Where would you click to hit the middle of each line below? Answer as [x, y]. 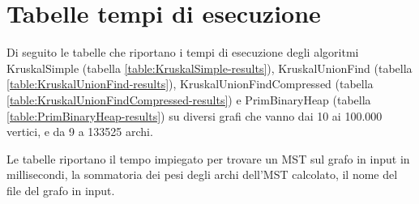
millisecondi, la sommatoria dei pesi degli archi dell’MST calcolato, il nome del [202, 174]
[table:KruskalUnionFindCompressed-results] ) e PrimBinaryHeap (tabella [189, 99]
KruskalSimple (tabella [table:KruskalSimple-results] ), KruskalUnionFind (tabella [209, 68]
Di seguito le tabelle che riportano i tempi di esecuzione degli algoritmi [183, 52]
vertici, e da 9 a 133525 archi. [80, 132]
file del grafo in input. [61, 190]
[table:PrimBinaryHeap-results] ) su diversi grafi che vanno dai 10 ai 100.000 [195, 115]
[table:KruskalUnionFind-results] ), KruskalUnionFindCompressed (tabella [190, 84]
